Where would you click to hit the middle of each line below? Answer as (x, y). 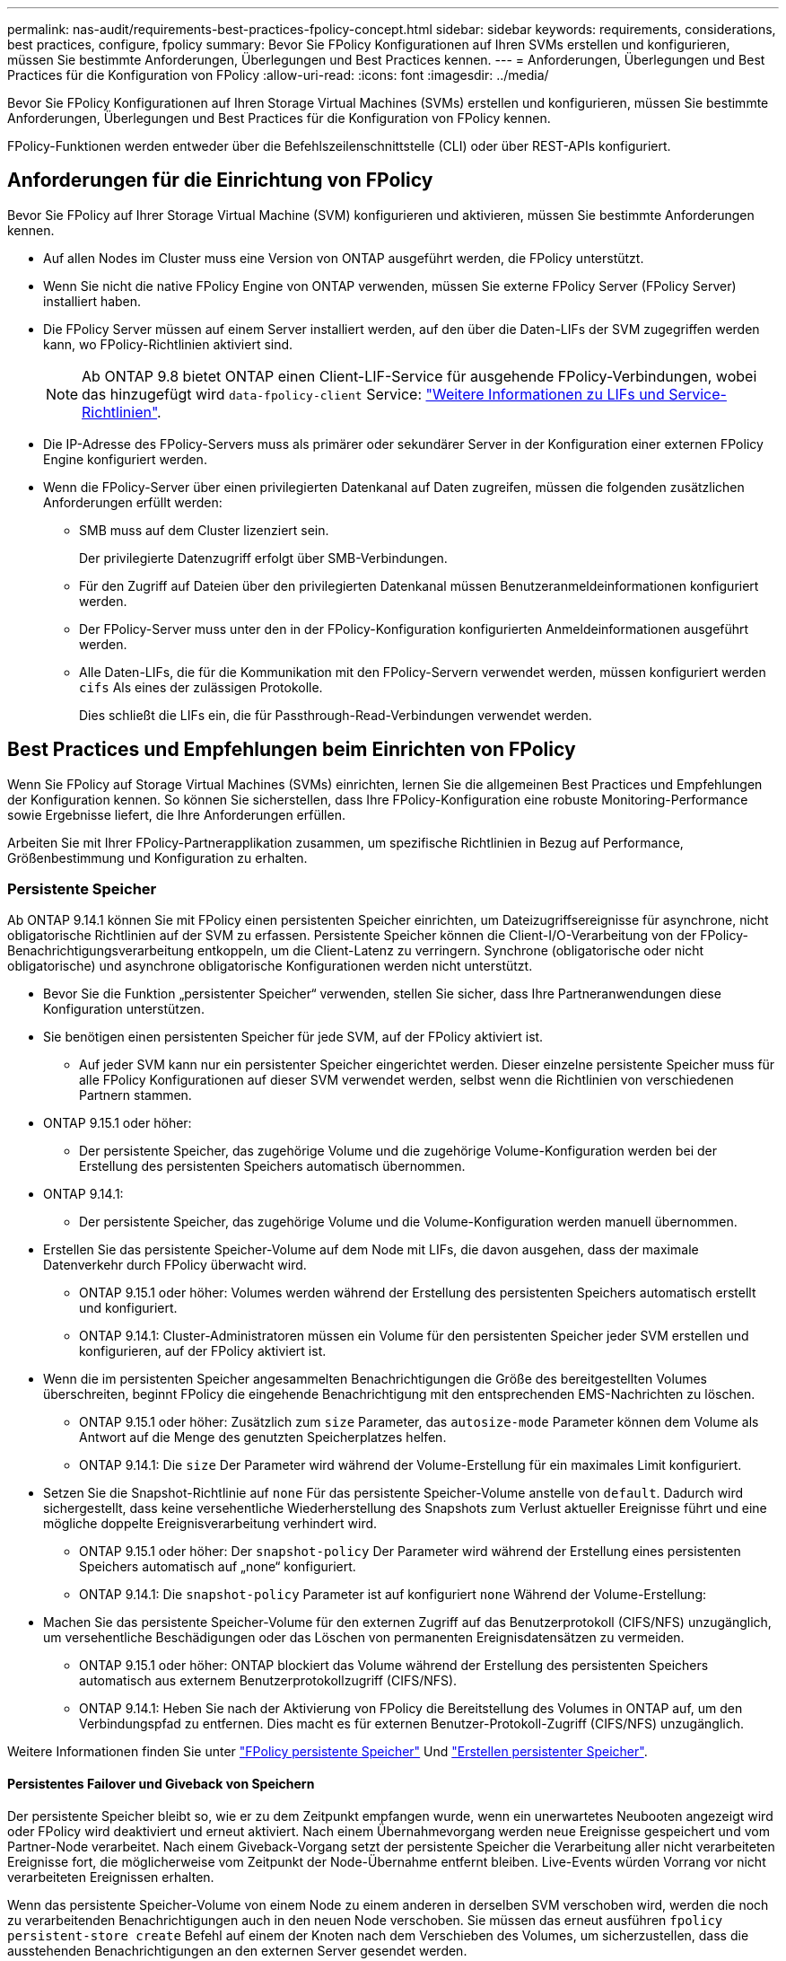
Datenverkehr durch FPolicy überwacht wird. (175, 1265)
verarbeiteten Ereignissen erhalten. (111, 1877)
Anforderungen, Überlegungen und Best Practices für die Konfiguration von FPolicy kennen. (279, 118)
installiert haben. (92, 301)
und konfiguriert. (128, 1308)
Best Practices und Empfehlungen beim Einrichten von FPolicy (292, 750)
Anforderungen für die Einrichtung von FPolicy (220, 180)
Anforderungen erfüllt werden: (133, 502)
